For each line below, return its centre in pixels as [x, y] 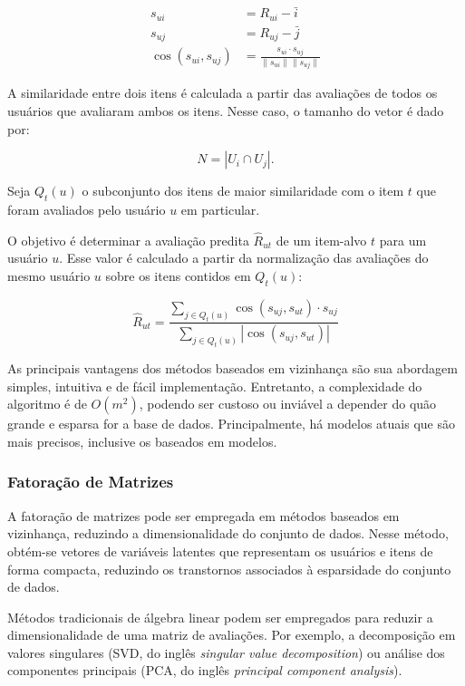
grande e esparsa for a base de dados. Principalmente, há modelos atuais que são [231, 424]
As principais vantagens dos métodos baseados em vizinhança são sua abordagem [232, 368]
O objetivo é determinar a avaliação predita [128, 240]
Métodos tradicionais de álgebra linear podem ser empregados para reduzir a [220, 617]
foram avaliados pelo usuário [87, 209]
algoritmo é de [47, 404]
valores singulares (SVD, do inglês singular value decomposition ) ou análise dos [226, 652]
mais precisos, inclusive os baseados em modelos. [142, 441]
